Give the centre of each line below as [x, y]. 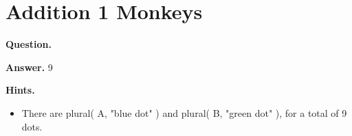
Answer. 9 [29, 67]
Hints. [20, 90]
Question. [29, 44]
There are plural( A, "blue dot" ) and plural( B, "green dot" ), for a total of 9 [184, 112]
